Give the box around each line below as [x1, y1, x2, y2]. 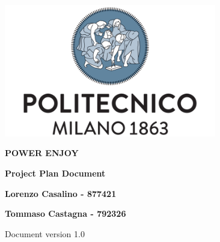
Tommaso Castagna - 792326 [5, 207, 126, 220]
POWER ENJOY [5, 147, 79, 159]
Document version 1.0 [5, 227, 85, 240]
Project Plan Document [5, 166, 106, 179]
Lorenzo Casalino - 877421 [5, 187, 117, 199]
